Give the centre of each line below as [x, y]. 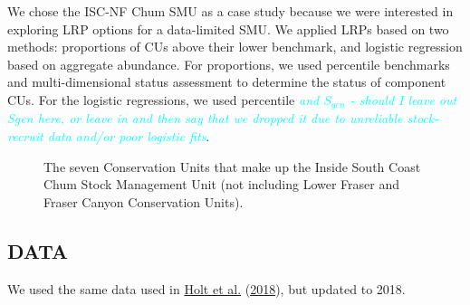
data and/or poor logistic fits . [129, 136]
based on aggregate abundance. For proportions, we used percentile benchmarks [229, 64]
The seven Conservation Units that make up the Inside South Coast [232, 166]
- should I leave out [403, 99]
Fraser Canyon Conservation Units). [144, 201]
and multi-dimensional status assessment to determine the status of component [227, 82]
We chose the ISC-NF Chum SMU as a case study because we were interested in [230, 11]
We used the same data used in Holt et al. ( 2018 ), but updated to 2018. [206, 288]
